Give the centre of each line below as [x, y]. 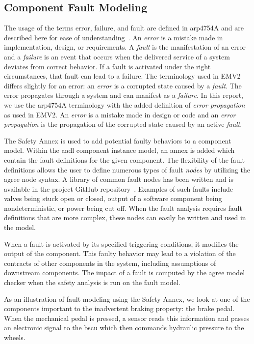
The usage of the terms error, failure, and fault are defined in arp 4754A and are [124, 28]
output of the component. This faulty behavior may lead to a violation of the [120, 253]
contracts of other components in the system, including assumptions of [110, 263]
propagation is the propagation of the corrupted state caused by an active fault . [123, 124]
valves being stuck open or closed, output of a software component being [113, 198]
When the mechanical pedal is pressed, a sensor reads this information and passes [127, 318]
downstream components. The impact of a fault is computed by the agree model [125, 272]
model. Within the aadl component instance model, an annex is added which [119, 150]
